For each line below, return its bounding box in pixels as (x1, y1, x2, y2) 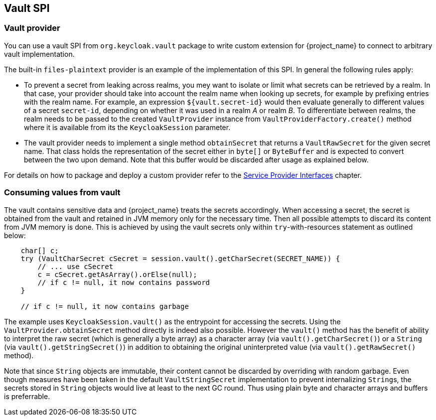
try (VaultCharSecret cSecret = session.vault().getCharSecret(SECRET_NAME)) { (20, 254, 340, 263)
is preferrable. (4, 392, 50, 401)
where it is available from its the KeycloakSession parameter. (24, 123, 231, 132)
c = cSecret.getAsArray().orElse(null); (37, 270, 197, 279)
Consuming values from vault (4, 187, 121, 198)
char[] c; (20, 246, 59, 255)
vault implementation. (4, 49, 75, 58)
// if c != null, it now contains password (37, 278, 210, 286)
